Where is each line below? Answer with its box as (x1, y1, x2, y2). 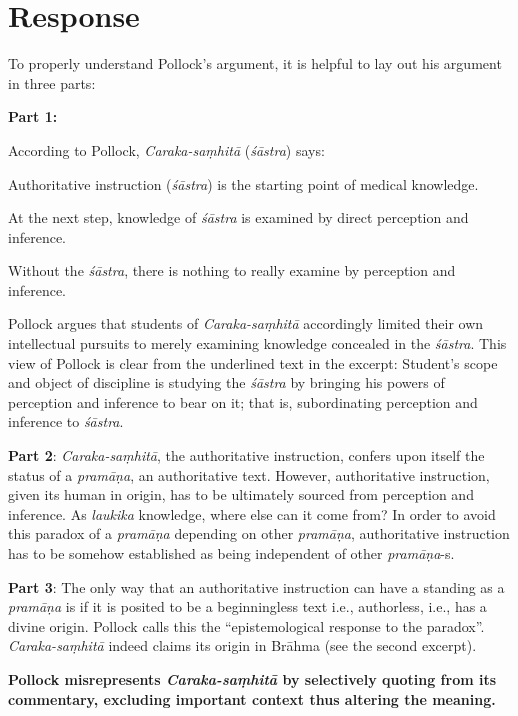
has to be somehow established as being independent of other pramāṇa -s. (8, 543, 455, 563)
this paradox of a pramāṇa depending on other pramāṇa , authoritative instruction (8, 523, 510, 544)
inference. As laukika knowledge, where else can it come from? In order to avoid (8, 503, 496, 524)
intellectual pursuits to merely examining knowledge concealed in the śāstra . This (8, 333, 507, 354)
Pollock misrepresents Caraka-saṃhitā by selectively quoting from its (8, 668, 497, 689)
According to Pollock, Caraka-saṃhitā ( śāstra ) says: (8, 139, 325, 160)
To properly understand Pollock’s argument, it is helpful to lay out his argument (8, 53, 502, 74)
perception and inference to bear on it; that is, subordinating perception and (8, 391, 478, 412)
